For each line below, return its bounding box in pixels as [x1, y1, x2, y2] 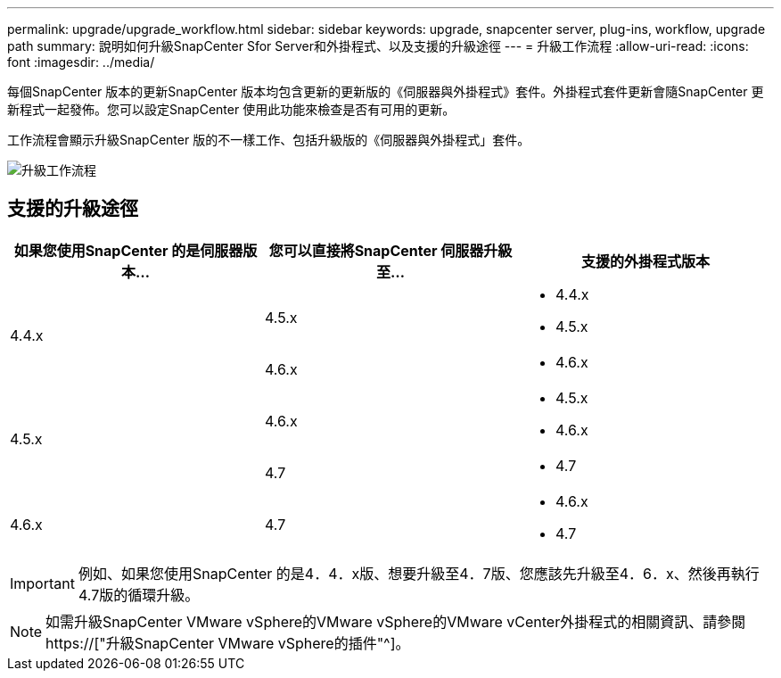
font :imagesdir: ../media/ [7, 54, 155, 70]
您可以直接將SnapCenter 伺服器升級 [268, 241, 513, 260]
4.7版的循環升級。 [78, 585, 200, 604]
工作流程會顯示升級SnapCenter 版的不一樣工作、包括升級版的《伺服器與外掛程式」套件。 [7, 132, 530, 147]
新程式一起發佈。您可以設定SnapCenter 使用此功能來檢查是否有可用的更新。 [7, 102, 456, 117]
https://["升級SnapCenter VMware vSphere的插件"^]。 [45, 633, 410, 652]
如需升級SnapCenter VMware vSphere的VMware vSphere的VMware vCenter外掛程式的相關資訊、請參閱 [45, 612, 746, 631]
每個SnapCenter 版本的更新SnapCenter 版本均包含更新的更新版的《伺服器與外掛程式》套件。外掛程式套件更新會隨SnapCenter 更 [7, 84, 764, 99]
